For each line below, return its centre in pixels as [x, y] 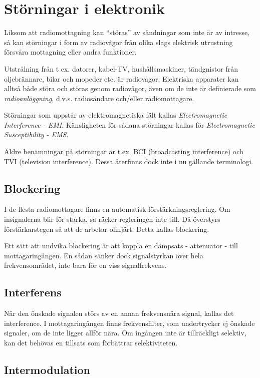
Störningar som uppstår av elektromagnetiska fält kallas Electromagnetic [116, 115]
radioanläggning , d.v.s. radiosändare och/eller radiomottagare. [99, 98]
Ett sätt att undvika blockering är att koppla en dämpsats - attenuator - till [121, 246]
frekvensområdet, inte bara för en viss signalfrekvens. [85, 265]
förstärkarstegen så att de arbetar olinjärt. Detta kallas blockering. [107, 229]
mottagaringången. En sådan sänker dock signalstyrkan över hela [104, 255]
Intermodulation [47, 369]
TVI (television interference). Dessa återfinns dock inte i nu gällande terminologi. [129, 161]
